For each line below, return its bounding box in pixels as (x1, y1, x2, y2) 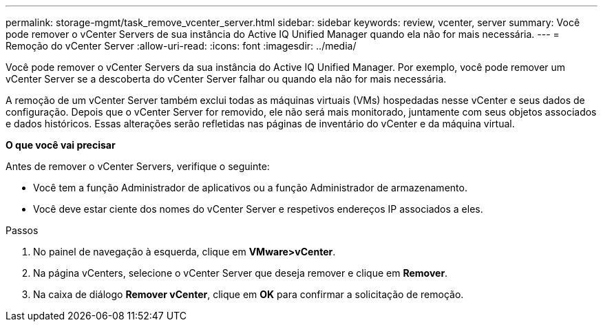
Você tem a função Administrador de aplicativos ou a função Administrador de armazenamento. (33, 182, 467, 193)
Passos (6, 224, 39, 236)
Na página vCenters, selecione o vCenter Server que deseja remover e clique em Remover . (33, 267, 448, 279)
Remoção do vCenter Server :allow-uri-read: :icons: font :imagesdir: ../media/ (6, 40, 357, 52)
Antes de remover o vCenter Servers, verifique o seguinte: (6, 160, 270, 172)
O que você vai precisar (6, 139, 116, 151)
